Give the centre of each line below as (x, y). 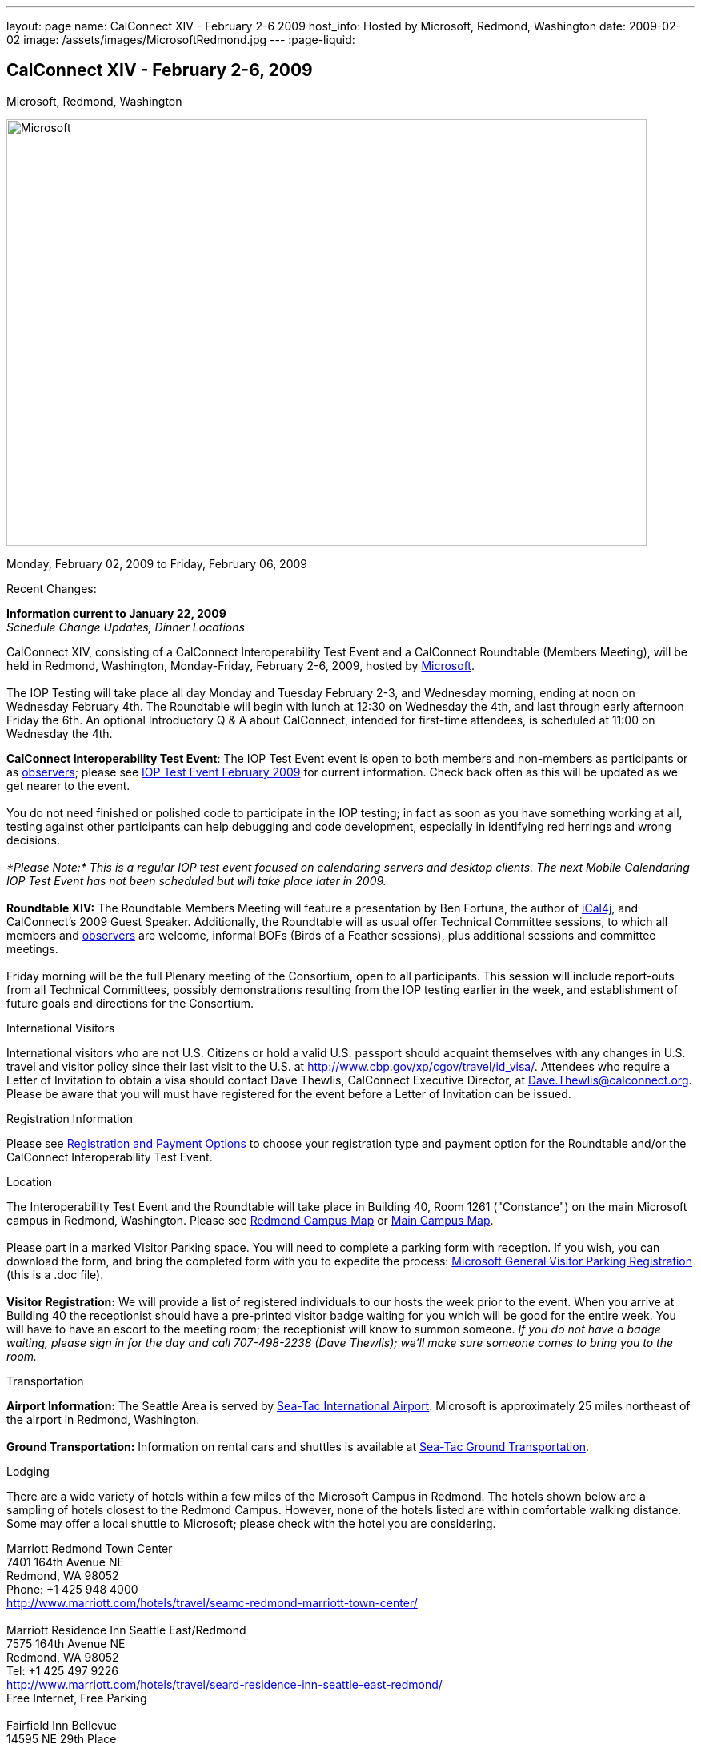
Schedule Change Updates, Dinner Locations (126, 627)
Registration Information (70, 1118)
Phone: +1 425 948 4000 (72, 1589)
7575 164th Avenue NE (66, 1643)
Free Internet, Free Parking (77, 1698)
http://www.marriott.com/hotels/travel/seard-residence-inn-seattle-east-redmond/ (224, 1684)
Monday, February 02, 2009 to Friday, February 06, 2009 (157, 563)
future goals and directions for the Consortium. (130, 1003)
